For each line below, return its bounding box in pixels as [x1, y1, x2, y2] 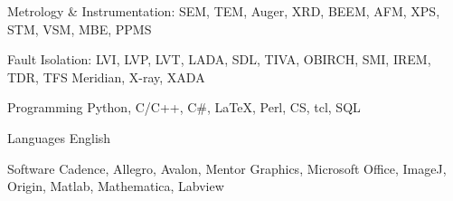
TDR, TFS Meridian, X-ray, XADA [7, 67, 205, 86]
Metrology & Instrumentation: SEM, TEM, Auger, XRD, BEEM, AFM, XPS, [7, 2, 440, 20]
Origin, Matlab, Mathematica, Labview [7, 177, 224, 196]
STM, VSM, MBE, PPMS [7, 19, 152, 38]
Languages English [7, 128, 111, 147]
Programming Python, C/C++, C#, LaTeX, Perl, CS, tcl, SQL [7, 98, 361, 117]
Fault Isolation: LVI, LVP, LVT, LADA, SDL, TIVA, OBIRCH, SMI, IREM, [7, 50, 431, 69]
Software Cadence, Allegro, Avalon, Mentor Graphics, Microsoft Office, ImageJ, [7, 158, 447, 177]
